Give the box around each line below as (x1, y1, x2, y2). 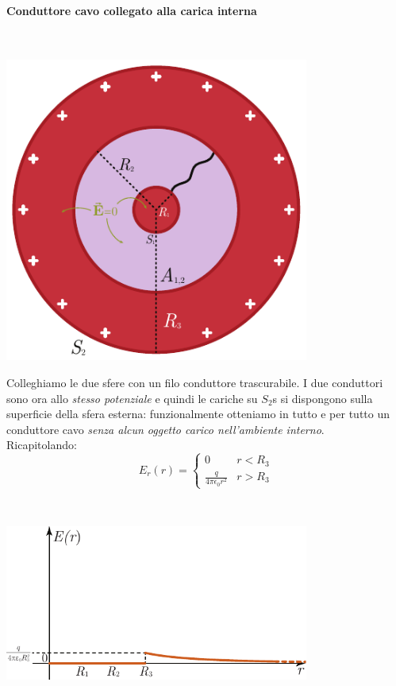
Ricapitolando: (6, 436, 77, 453)
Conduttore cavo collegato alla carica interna (6, 2, 257, 18)
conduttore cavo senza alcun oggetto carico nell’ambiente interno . (6, 421, 325, 437)
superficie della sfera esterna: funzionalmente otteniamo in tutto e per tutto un (6, 405, 390, 422)
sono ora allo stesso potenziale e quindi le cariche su (6, 390, 258, 406)
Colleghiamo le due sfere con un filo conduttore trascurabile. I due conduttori (6, 374, 383, 390)
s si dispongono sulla (272, 390, 373, 406)
